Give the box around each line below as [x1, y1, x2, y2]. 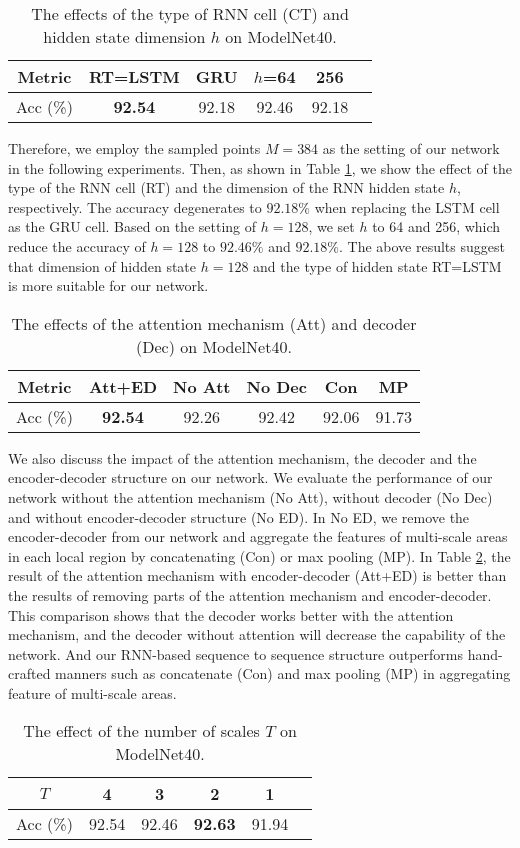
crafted [8, 663, 51, 684]
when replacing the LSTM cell [314, 196, 500, 217]
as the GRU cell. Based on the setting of [8, 216, 257, 237]
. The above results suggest [338, 235, 505, 256]
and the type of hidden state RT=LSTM [253, 255, 502, 276]
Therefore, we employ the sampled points [8, 138, 261, 158]
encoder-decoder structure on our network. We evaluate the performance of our [8, 467, 493, 488]
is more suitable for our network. [8, 275, 209, 296]
